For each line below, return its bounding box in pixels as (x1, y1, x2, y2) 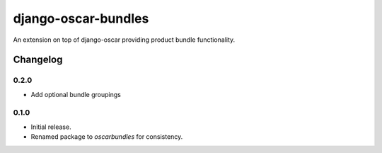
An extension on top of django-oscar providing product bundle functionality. (13, 35, 236, 44)
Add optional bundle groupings (30, 90, 122, 98)
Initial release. (30, 123, 71, 131)
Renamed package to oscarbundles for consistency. (30, 132, 183, 141)
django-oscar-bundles (13, 11, 149, 26)
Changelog (13, 54, 63, 66)
